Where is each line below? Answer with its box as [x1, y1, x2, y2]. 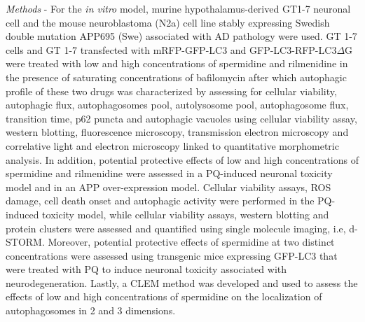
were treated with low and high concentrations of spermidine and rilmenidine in [6, 56, 348, 71]
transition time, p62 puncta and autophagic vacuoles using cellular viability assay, [6, 111, 357, 125]
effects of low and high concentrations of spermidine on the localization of [6, 289, 322, 304]
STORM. [6, 234, 45, 249]
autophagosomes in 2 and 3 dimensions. [6, 303, 176, 318]
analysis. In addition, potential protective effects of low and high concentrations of [6, 152, 359, 167]
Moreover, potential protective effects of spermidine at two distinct [48, 234, 335, 249]
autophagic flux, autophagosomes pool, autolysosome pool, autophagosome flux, [6, 97, 349, 112]
